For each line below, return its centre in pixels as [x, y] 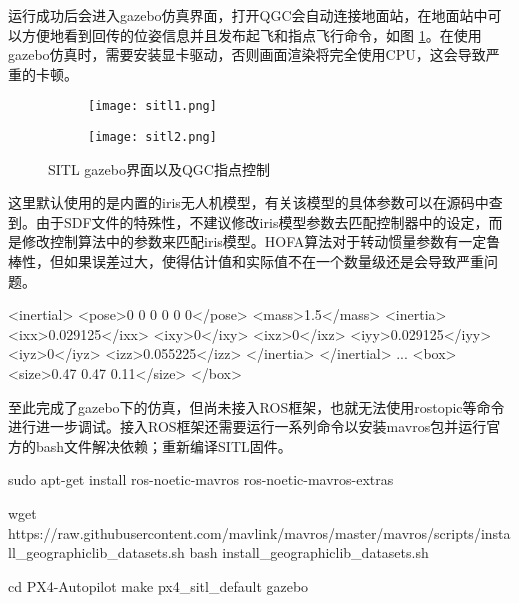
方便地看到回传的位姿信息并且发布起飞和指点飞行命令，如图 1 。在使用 [251, 34]
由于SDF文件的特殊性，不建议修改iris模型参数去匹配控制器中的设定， [262, 221]
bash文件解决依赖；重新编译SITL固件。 [163, 445]
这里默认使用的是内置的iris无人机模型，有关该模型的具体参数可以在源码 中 [248, 202]
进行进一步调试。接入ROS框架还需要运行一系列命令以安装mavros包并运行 [247, 426]
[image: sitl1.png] [152, 106]
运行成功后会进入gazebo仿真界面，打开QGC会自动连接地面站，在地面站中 [248, 15]
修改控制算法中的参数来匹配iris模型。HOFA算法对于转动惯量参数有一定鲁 [261, 241]
